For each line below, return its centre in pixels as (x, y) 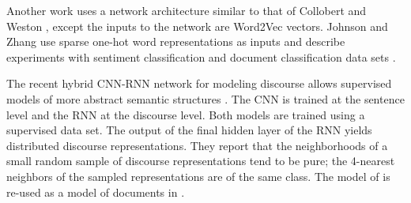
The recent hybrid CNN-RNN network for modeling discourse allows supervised (199, 83)
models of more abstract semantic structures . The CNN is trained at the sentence (205, 98)
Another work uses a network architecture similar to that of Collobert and (187, 10)
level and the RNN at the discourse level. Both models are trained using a (186, 114)
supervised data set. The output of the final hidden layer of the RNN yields (189, 130)
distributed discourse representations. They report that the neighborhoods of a (197, 145)
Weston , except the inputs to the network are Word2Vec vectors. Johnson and (197, 26)
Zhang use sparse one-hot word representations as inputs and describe (176, 41)
